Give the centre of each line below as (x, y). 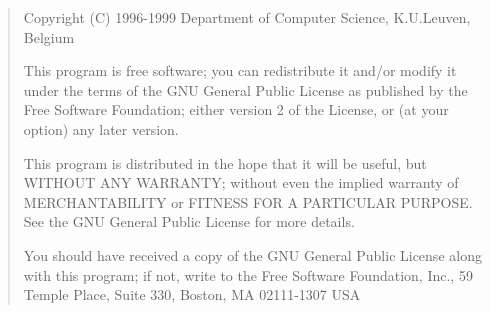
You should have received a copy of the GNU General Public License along (252, 254)
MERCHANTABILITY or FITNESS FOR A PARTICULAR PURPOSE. (248, 201)
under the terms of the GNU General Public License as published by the (245, 89)
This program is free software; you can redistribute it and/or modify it (240, 70)
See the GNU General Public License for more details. (189, 221)
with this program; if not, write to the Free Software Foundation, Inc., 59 (248, 274)
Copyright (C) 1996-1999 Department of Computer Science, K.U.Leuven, (247, 17)
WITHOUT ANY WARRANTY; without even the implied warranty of (241, 182)
